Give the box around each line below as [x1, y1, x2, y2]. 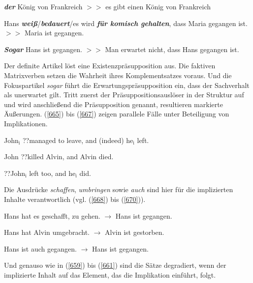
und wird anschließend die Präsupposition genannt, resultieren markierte [4, 99, 223, 109]
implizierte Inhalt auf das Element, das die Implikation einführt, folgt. [4, 269, 216, 280]
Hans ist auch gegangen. [4, 243, 77, 254]
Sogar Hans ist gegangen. [4, 44, 82, 54]
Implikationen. [4, 118, 48, 128]
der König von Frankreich [4, 1, 83, 11]
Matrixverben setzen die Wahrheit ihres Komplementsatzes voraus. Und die [4, 70, 232, 80]
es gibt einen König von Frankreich [105, 1, 211, 11]
